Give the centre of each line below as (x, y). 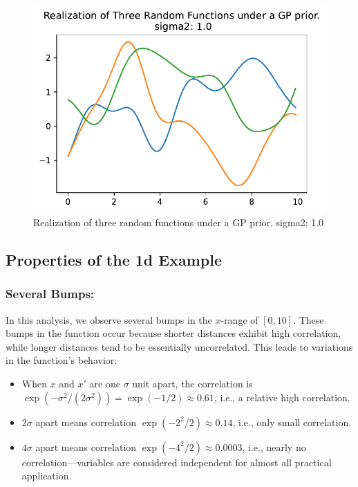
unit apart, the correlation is (192, 384)
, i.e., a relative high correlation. (282, 397)
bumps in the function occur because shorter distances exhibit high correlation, (173, 333)
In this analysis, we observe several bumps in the (109, 319)
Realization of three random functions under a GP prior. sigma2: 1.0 (179, 222)
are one (105, 384)
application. (47, 476)
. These (309, 319)
